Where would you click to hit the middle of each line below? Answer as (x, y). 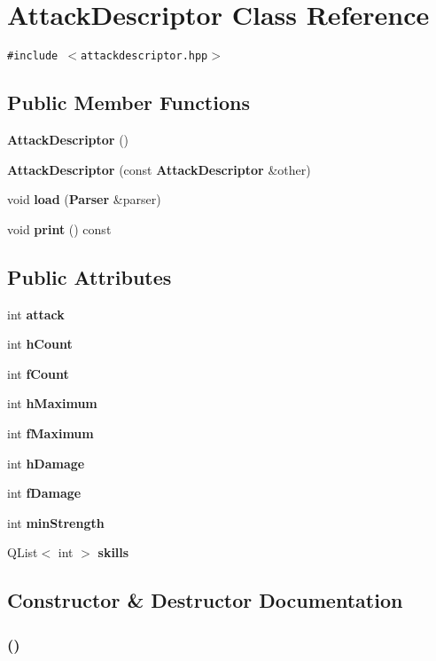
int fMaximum (51, 433)
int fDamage (44, 493)
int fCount (38, 373)
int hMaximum (52, 403)
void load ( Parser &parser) (84, 199)
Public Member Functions (128, 102)
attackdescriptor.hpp (144, 56)
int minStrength (56, 522)
